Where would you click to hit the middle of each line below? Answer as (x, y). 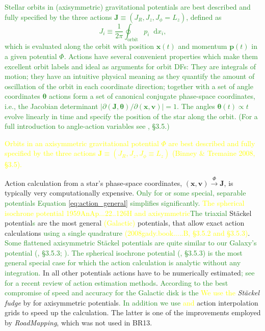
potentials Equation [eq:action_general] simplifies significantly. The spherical (125, 202)
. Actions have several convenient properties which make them (161, 56)
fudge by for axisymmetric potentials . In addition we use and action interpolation (131, 302)
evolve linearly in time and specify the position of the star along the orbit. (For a (131, 116)
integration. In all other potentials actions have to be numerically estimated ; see (130, 273)
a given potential (31, 56)
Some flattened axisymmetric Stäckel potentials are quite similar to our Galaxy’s (131, 243)
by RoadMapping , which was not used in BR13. (78, 323)
